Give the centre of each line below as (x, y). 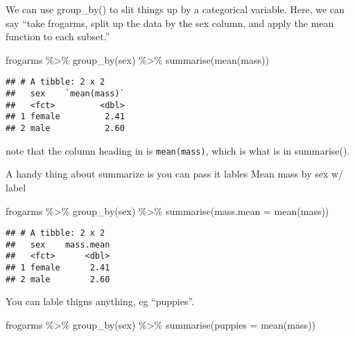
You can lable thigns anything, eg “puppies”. (100, 301)
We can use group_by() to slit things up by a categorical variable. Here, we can (175, 9)
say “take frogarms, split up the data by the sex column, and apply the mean (170, 23)
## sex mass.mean (58, 244)
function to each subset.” (58, 36)
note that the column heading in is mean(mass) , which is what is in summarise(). (178, 150)
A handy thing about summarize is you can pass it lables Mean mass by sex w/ (175, 174)
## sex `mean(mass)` (65, 94)
